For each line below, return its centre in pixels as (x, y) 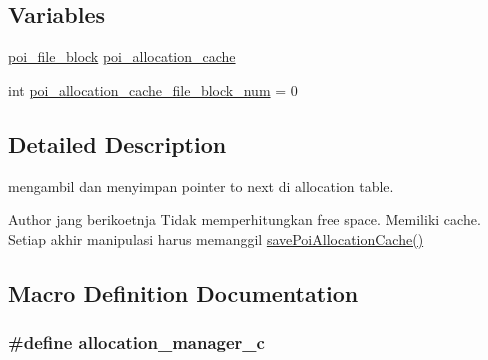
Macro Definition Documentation (183, 292)
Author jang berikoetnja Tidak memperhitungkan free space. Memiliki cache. (244, 219)
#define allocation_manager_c (136, 342)
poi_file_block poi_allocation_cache (122, 56)
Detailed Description (117, 143)
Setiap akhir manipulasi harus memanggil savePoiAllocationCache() (216, 238)
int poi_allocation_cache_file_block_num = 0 (153, 89)
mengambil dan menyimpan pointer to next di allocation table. (201, 185)
